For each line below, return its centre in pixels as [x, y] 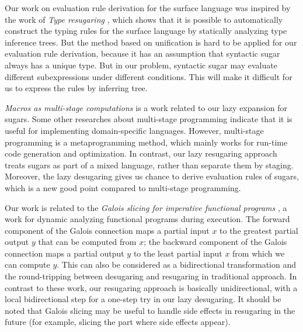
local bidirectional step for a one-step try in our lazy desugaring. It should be [143, 299]
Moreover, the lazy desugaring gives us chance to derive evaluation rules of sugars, [152, 176]
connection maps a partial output [65, 253]
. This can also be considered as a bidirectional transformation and [176, 264]
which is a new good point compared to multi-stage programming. [123, 187]
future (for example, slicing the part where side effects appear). [118, 322]
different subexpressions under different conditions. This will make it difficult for [149, 76]
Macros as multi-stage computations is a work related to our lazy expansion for [146, 107]
